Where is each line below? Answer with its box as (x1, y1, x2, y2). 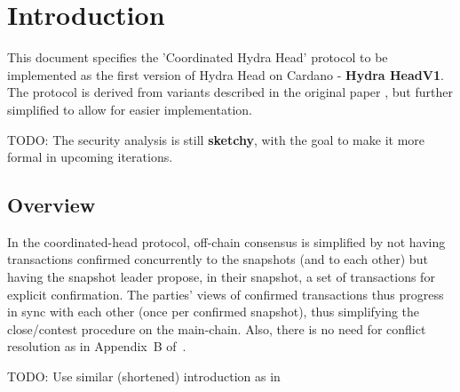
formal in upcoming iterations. (7, 148, 173, 166)
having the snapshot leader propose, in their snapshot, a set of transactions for (7, 268, 435, 286)
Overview (7, 191, 96, 219)
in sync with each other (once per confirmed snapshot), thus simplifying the (7, 302, 420, 321)
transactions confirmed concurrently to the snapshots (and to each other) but (7, 250, 428, 268)
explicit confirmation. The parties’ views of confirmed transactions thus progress (7, 284, 444, 303)
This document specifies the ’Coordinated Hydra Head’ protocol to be (7, 48, 388, 67)
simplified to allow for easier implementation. (7, 100, 252, 118)
